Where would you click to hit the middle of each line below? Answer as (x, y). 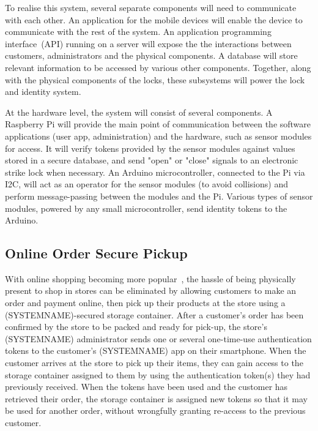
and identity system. (43, 92)
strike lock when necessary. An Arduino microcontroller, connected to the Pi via (155, 172)
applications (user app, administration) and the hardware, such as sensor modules (158, 136)
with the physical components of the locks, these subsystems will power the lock (155, 79)
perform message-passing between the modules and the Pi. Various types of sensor (159, 196)
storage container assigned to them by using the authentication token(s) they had (158, 374)
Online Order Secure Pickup (96, 253)
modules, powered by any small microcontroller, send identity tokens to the (146, 208)
